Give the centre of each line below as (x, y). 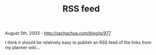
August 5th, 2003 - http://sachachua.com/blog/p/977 (58, 33)
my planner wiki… (22, 48)
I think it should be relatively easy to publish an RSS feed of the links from (78, 43)
